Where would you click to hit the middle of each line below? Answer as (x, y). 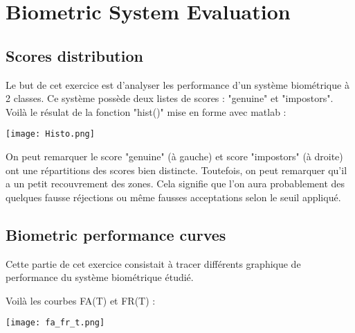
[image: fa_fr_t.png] (55, 323)
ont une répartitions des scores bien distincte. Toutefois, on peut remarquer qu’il (176, 170)
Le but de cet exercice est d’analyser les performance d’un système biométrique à (177, 84)
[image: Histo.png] (50, 134)
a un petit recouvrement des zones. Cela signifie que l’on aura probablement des (175, 183)
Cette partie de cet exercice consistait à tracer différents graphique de (153, 263)
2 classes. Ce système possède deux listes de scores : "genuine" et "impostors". (170, 98)
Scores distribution (74, 55)
